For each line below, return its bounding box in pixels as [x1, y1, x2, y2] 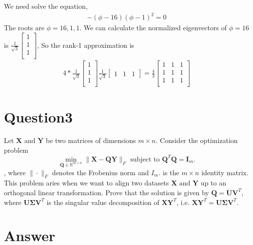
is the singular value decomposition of [46, 197, 159, 207]
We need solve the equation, [4, 1, 88, 11]
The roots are [4, 22, 44, 33]
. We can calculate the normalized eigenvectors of [79, 22, 227, 33]
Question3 [4, 107, 73, 127]
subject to [130, 156, 160, 163]
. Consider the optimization [156, 135, 238, 145]
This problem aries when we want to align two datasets [4, 178, 169, 188]
